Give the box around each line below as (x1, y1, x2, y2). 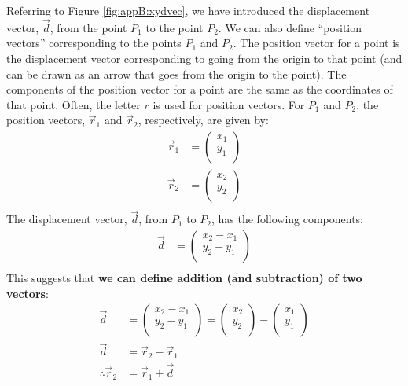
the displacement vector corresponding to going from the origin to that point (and (6, 50, 402, 66)
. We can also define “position (218, 19, 362, 35)
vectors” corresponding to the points (6, 35, 182, 51)
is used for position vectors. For (153, 96, 305, 112)
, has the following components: (211, 211, 364, 227)
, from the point (50, 19, 127, 35)
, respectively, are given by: (138, 112, 269, 128)
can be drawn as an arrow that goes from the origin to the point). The (6, 65, 347, 82)
